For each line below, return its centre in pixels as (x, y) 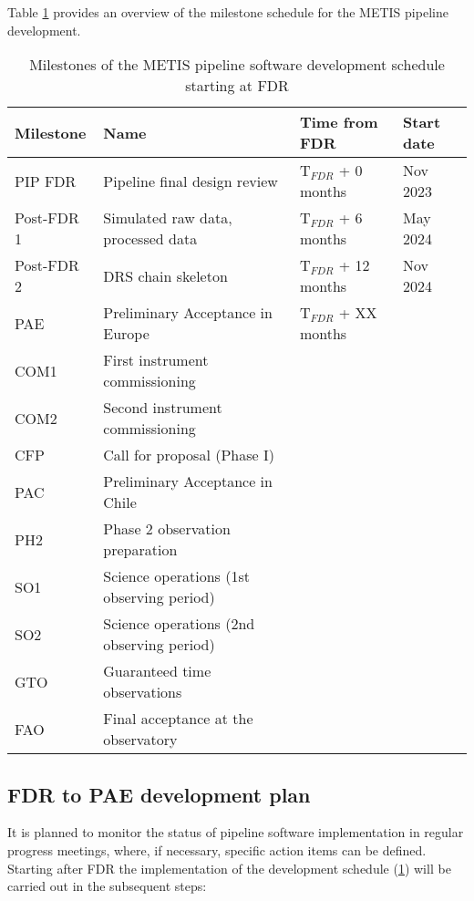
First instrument (156, 360)
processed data (150, 239)
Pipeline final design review (191, 181)
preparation (140, 550)
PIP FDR (46, 181)
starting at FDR (237, 86)
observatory (140, 740)
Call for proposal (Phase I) (189, 455)
